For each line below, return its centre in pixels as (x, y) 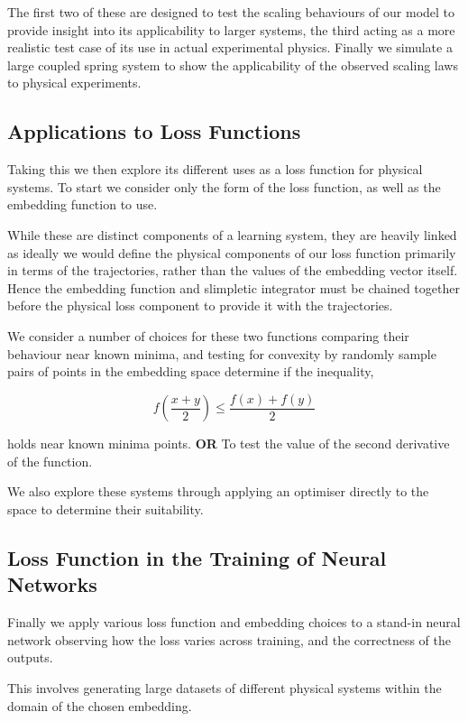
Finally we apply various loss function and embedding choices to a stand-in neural (234, 622)
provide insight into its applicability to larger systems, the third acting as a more (231, 29)
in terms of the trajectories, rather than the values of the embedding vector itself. (233, 270)
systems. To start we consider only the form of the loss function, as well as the (224, 186)
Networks (52, 584)
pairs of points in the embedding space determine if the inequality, (191, 371)
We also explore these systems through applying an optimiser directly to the (218, 491)
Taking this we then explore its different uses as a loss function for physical (215, 169)
